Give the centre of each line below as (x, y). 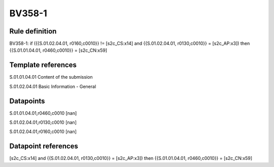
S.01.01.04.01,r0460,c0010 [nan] (43, 113)
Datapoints (27, 101)
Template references (43, 65)
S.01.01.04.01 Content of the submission (51, 77)
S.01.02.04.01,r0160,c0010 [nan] (43, 131)
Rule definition (33, 31)
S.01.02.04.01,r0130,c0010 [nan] (43, 122)
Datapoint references (44, 146)
